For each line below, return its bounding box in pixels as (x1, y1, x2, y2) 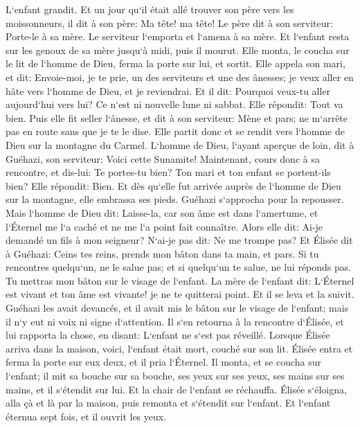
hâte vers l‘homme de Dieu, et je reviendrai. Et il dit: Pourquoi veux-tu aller (6, 83, 331, 98)
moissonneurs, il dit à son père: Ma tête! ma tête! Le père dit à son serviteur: (6, 15, 333, 30)
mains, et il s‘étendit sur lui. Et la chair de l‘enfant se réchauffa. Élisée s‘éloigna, (6, 382, 347, 396)
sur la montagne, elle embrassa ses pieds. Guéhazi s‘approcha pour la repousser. (6, 192, 344, 206)
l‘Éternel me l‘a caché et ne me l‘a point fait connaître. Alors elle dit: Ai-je (6, 219, 323, 233)
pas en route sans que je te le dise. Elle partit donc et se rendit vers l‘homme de (6, 124, 345, 139)
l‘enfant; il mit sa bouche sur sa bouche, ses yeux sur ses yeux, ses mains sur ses (6, 368, 345, 383)
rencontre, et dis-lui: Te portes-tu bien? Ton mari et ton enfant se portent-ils (6, 165, 331, 179)
